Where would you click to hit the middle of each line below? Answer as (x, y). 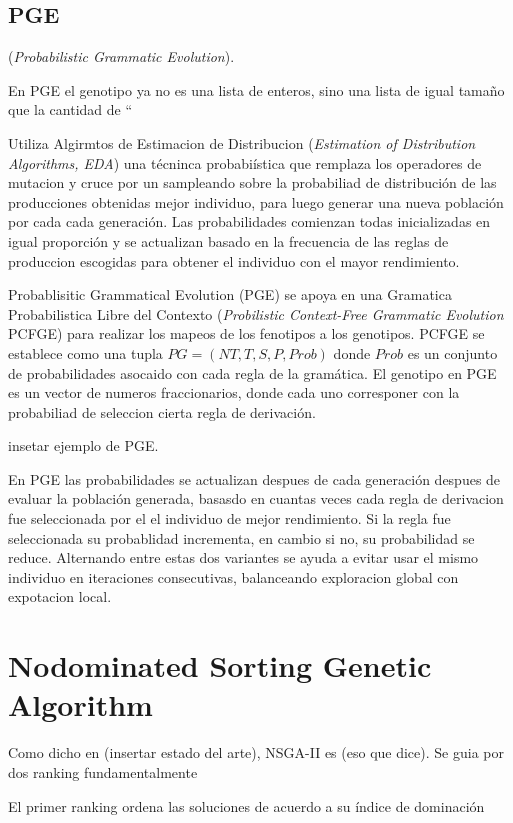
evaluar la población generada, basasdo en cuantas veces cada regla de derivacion (256, 498)
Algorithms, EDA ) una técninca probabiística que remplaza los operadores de (245, 162)
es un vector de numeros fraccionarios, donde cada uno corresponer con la (234, 392)
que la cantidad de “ (70, 109)
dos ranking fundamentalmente (103, 771)
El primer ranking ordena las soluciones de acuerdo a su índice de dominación (246, 805)
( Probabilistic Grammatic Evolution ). (121, 56)
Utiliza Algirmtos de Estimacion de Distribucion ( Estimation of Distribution (242, 142)
